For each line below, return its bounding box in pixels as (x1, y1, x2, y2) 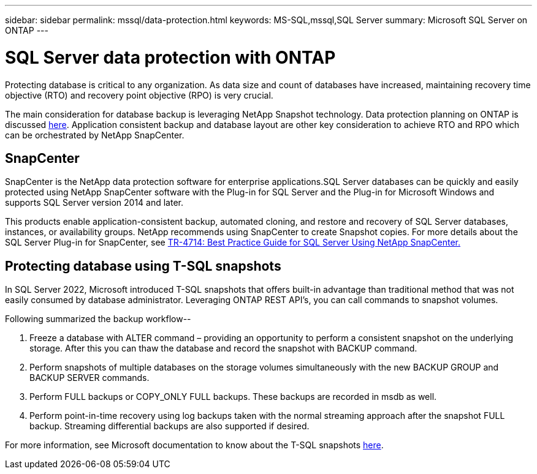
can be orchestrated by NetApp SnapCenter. (5, 129, 185, 140)
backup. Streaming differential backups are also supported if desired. (29, 421, 310, 432)
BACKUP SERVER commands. (29, 372, 150, 383)
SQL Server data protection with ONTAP (5, 47, 336, 68)
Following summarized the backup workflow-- (5, 314, 191, 325)
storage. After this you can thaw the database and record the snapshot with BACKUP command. (29, 343, 417, 354)
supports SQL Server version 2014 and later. (5, 197, 183, 208)
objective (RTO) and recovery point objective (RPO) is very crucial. (5, 89, 273, 100)
